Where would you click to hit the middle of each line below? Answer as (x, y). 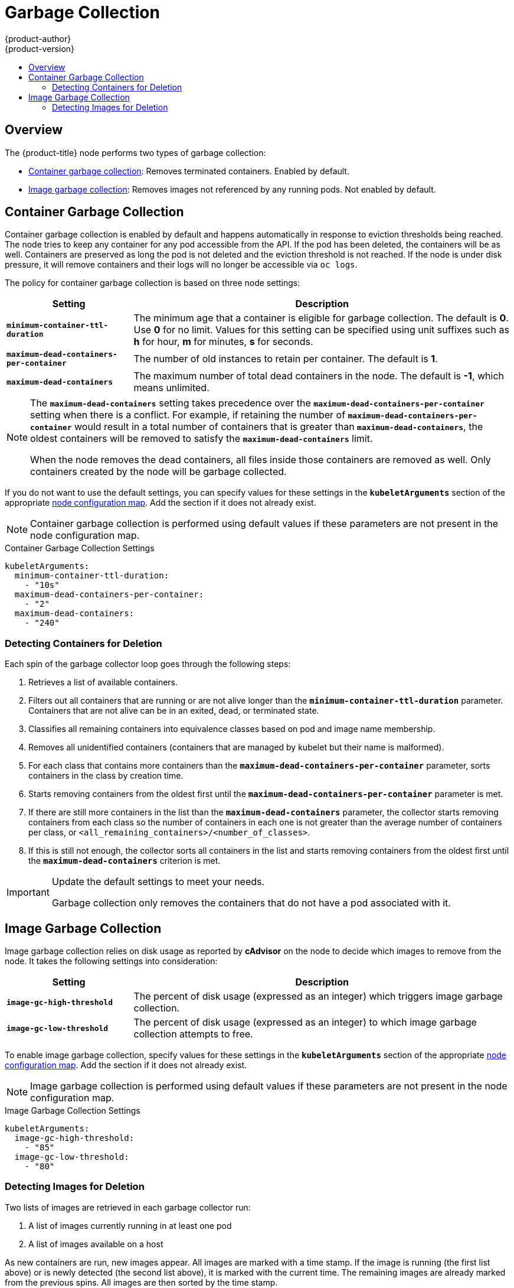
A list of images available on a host (96, 1244)
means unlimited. (171, 388)
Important (28, 892)
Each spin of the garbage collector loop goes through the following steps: (148, 664)
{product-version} (40, 48)
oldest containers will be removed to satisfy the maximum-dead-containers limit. (202, 439)
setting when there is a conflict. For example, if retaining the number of (188, 415)
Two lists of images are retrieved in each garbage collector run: (128, 1207)
